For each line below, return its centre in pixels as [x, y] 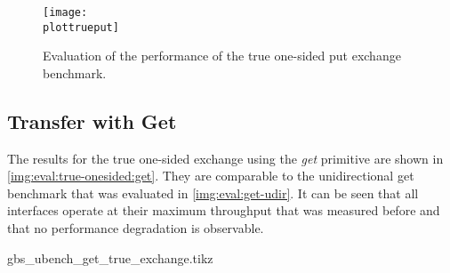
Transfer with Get [92, 120]
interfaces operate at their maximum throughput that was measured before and [224, 210]
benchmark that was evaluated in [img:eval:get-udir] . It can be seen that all [213, 193]
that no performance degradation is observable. [136, 228]
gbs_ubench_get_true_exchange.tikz [110, 257]
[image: [65, 12]
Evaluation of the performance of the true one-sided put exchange [222, 56]
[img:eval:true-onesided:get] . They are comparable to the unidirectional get [211, 176]
